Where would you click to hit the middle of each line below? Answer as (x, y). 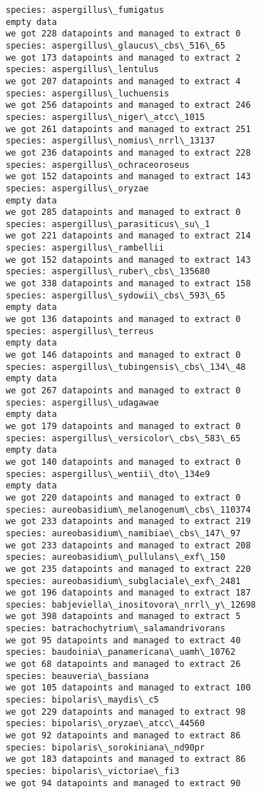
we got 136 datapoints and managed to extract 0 (123, 320)
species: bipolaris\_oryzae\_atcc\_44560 (106, 724)
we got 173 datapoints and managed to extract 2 (123, 57)
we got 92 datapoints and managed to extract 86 (123, 736)
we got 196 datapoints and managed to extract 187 (128, 593)
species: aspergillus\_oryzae (77, 188)
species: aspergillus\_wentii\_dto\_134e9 (108, 474)
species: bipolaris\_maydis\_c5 (82, 700)
